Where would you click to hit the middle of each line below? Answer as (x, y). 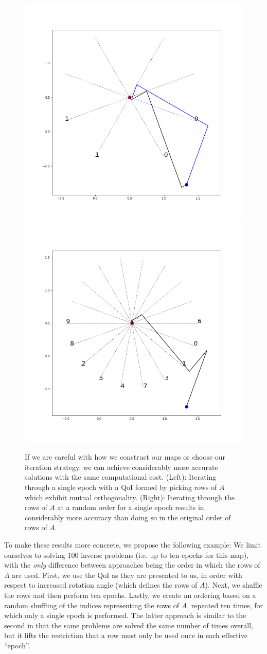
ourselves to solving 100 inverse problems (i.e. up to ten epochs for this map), (127, 555)
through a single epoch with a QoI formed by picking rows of (121, 487)
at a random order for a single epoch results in (131, 507)
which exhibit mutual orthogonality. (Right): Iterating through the (130, 497)
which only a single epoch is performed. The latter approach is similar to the (125, 615)
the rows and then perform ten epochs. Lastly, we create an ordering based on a (130, 595)
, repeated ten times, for (225, 605)
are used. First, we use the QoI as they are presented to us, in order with (127, 575)
